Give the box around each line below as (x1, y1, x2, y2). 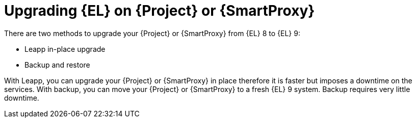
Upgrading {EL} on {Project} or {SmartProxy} (4, 2, 315, 19)
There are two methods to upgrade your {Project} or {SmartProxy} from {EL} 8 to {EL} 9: (4, 28, 300, 38)
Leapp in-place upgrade (24, 44, 106, 53)
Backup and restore (24, 60, 90, 69)
